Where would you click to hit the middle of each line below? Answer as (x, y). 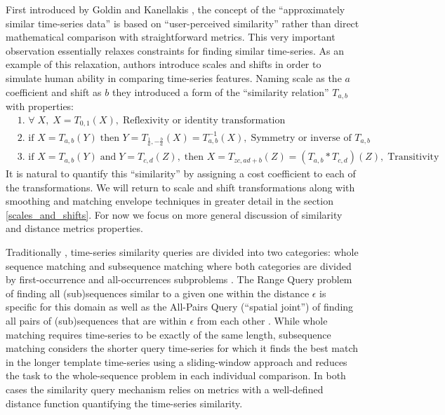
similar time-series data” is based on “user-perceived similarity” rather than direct (182, 23)
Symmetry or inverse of (301, 138)
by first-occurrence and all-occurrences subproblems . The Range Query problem (179, 279)
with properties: (40, 106)
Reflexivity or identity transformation (204, 120)
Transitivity (413, 157)
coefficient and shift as (54, 91)
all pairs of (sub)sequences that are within (96, 321)
